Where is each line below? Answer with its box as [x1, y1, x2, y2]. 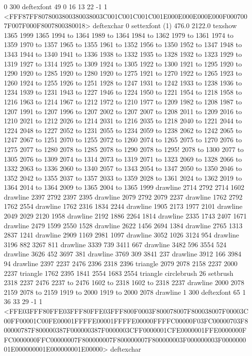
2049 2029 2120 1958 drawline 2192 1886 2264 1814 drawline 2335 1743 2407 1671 [4, 211, 247, 221]
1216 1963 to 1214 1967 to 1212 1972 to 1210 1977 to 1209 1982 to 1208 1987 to [4, 96, 242, 106]
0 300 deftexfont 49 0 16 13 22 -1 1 [4, 1, 108, 11]
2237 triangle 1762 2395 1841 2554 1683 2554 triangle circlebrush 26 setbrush [4, 268, 234, 278]
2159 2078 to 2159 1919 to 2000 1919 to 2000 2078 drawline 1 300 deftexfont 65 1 [4, 287, 246, 297]
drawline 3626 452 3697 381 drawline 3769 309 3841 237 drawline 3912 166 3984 [4, 249, 241, 259]
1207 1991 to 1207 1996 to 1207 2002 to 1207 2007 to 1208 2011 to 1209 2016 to [4, 106, 242, 116]
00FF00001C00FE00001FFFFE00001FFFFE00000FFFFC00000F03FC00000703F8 [4, 315, 248, 325]
